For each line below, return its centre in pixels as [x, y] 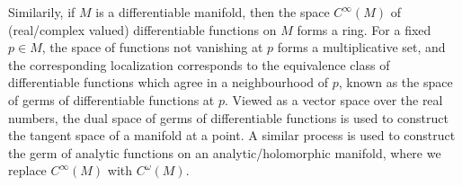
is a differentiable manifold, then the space [213, 12]
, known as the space [395, 82]
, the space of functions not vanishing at [152, 47]
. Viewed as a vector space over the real [334, 99]
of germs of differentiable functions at [111, 99]
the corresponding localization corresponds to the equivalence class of [199, 64]
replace [27, 170]
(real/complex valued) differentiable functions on [142, 29]
